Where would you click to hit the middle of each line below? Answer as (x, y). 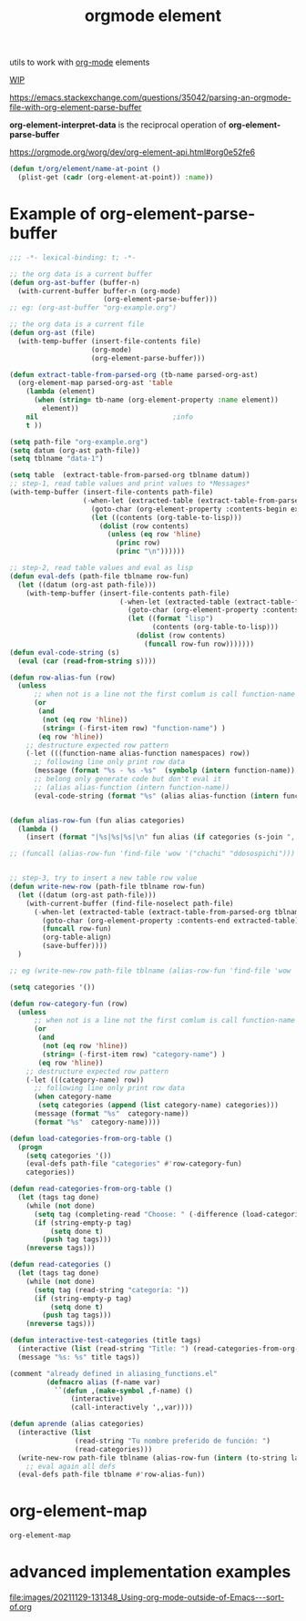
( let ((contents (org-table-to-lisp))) (167, 517)
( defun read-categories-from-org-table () (91, 1189)
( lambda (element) (61, 392)
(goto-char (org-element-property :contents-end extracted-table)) (173, 921)
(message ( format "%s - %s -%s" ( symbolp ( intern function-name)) (164, 770)
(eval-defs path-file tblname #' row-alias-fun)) (112, 1475)
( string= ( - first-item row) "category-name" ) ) (134, 1054)
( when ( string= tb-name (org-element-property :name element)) (156, 400)
